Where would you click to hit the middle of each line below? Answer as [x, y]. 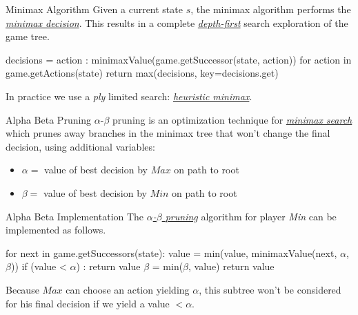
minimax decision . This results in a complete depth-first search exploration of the [177, 22]
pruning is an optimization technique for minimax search [232, 119]
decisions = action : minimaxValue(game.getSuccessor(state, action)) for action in [179, 59]
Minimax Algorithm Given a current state [94, 9]
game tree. [28, 36]
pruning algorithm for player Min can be [251, 216]
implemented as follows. [56, 230]
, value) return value [231, 266]
